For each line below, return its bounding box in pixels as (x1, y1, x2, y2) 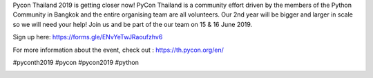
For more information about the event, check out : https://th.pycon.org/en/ (12, 46, 224, 54)
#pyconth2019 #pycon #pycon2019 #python (12, 58, 140, 66)
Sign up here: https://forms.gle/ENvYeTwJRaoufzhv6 (12, 33, 163, 41)
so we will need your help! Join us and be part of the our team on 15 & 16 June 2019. (12, 20, 253, 28)
